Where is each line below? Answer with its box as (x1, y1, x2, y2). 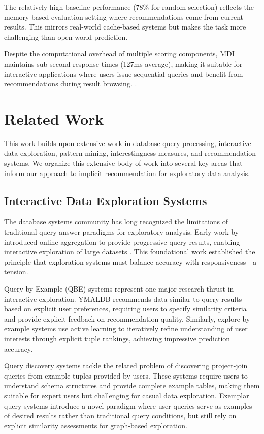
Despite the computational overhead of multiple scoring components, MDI (4, 48, 235, 59)
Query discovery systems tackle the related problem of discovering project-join (4, 360, 248, 371)
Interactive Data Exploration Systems (4, 192, 207, 208)
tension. (4, 266, 28, 277)
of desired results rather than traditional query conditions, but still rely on (4, 410, 237, 421)
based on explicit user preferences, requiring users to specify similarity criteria (4, 303, 247, 314)
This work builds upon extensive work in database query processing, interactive (4, 137, 251, 148)
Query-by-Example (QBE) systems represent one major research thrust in (4, 283, 234, 294)
